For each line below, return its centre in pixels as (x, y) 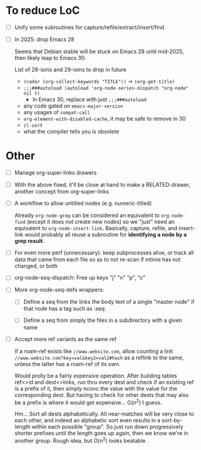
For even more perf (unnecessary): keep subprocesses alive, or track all (104, 253)
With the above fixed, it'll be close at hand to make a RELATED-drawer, (102, 185)
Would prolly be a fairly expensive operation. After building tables (96, 376)
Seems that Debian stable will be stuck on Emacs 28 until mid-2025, (99, 51)
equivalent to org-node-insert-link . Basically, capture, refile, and (96, 228)
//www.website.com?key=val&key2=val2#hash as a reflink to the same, (99, 358)
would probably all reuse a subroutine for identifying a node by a (106, 235)
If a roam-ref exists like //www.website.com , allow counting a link (94, 351)
